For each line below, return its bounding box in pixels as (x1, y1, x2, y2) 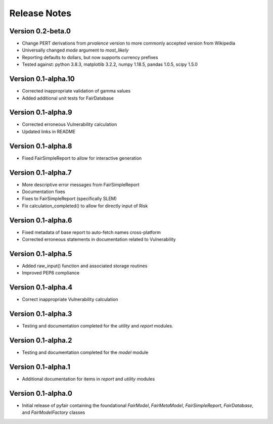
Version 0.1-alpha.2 (9, 336, 73, 345)
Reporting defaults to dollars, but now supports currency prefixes (22, 54, 159, 60)
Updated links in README (22, 128, 76, 134)
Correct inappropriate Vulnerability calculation (22, 296, 118, 303)
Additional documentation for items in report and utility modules (22, 376, 155, 382)
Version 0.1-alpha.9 (9, 108, 73, 117)
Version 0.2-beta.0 (9, 27, 71, 35)
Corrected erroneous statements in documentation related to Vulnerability (22, 237, 176, 243)
